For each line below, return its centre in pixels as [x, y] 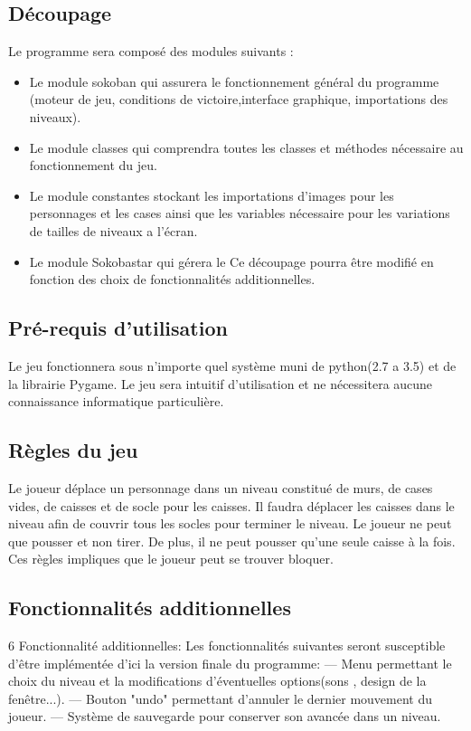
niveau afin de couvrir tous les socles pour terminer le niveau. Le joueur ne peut [230, 523]
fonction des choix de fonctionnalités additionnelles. [172, 279]
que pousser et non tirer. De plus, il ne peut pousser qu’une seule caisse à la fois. [232, 541]
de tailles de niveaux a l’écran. [113, 230]
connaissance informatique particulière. [116, 401]
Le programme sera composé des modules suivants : [151, 51]
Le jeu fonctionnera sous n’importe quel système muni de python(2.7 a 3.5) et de [232, 365]
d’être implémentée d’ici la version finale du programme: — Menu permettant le [230, 663]
